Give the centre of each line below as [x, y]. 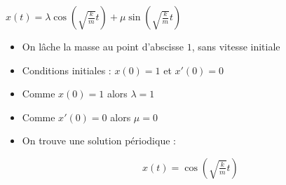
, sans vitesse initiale [236, 46]
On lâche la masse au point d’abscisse [103, 46]
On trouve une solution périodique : [99, 141]
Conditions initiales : [67, 70]
